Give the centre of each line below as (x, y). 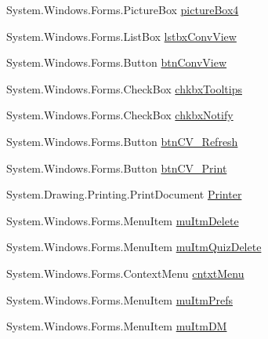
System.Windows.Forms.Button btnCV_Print (117, 168)
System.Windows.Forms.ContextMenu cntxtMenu (125, 273)
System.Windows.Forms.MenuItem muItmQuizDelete (134, 247)
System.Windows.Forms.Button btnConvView (117, 62)
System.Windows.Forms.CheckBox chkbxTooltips (124, 88)
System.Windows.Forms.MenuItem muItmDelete (123, 220)
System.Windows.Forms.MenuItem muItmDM (117, 326)
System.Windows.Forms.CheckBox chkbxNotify (120, 115)
